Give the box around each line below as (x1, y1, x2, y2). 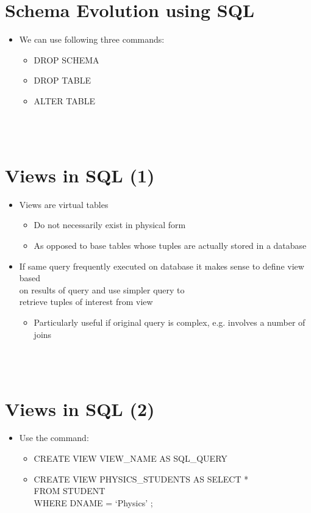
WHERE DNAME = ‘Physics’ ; (34, 496, 153, 509)
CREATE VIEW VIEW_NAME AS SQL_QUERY (34, 452, 227, 465)
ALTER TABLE (34, 94, 95, 107)
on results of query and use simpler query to (19, 283, 185, 296)
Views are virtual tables (19, 198, 109, 210)
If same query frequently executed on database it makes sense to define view (19, 259, 304, 272)
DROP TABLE (34, 74, 91, 87)
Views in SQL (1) (5, 162, 155, 187)
